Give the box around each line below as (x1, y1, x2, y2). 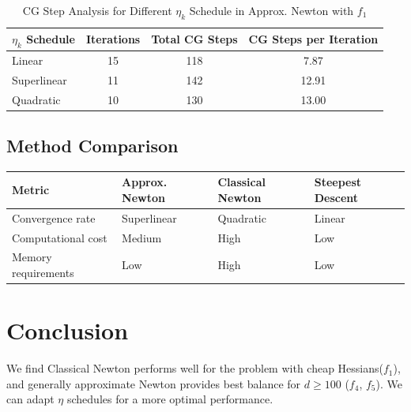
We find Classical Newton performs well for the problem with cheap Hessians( (6, 360, 383, 376)
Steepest (314, 174, 362, 190)
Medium (122, 229, 162, 245)
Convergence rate (12, 209, 96, 226)
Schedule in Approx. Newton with (189, 2, 354, 18)
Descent (314, 189, 359, 205)
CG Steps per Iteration (248, 31, 379, 47)
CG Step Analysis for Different (22, 2, 172, 18)
